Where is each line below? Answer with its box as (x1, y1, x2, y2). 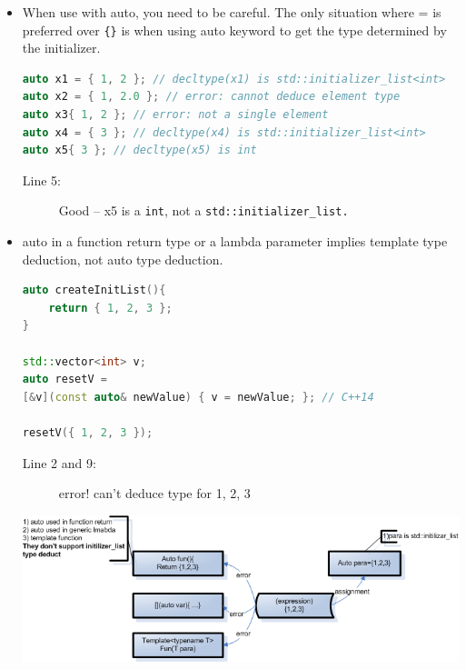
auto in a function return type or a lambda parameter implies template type (22, 232, 448, 251)
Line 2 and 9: (22, 453, 96, 472)
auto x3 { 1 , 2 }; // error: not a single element (22, 108, 329, 122)
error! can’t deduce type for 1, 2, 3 (58, 484, 251, 503)
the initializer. (22, 38, 101, 57)
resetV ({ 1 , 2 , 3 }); (22, 426, 154, 439)
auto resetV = (22, 373, 107, 386)
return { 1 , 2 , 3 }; (48, 301, 173, 315)
